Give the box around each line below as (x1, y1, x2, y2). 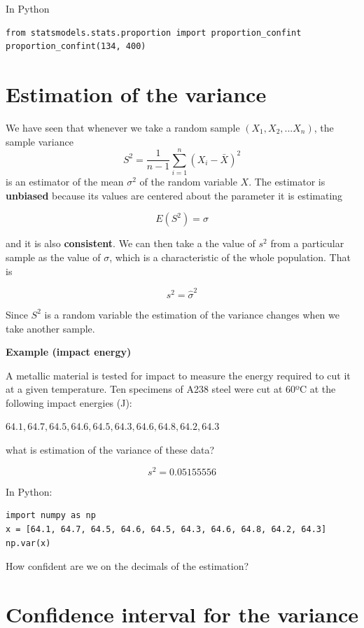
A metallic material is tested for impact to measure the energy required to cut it (6, 368, 351, 382)
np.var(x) (6, 538, 51, 548)
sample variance (6, 134, 73, 148)
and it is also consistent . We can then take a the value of (6, 236, 255, 251)
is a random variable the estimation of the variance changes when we (44, 307, 339, 321)
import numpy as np (6, 510, 96, 521)
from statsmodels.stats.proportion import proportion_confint (6, 27, 302, 38)
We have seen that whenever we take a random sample (6, 120, 240, 134)
